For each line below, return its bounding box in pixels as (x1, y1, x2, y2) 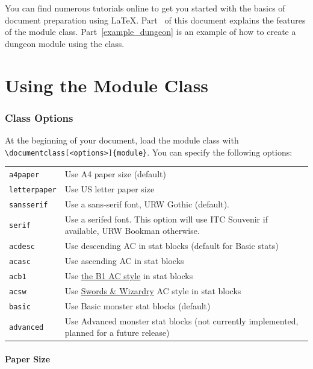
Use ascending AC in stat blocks (64, 254, 184, 267)
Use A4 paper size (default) (64, 168, 166, 180)
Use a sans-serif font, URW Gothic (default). (64, 197, 230, 210)
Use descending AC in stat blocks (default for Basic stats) (64, 239, 279, 252)
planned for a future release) (64, 326, 170, 339)
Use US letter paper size (64, 182, 155, 195)
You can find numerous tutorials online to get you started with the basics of (5, 2, 285, 14)
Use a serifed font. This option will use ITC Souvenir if (64, 212, 268, 225)
